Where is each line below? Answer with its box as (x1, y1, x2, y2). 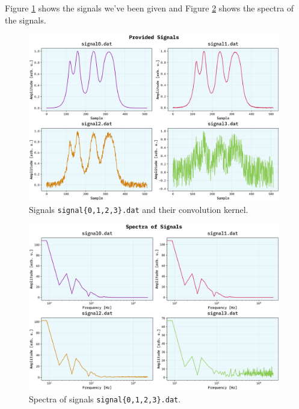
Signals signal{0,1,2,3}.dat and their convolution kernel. (29, 203, 248, 215)
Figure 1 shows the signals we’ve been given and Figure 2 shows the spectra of (5, 2, 294, 14)
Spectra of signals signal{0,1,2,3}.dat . (29, 392, 181, 405)
